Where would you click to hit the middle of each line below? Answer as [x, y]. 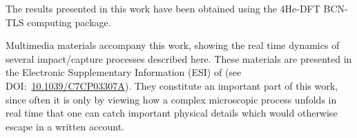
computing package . [69, 22]
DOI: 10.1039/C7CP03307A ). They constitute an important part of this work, [172, 85]
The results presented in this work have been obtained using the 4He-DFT [163, 8]
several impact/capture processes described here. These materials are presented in [179, 58]
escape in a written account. [65, 126]
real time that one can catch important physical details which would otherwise [172, 113]
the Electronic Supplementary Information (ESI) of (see [124, 72]
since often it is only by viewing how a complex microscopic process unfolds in [171, 99]
